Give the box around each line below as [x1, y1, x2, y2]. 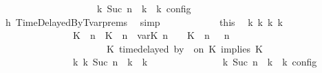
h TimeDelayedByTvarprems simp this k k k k [5, 14, 283, 29]
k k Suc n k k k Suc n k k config [72, 55, 317, 69]
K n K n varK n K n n [72, 28, 230, 42]
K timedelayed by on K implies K [106, 41, 263, 55]
